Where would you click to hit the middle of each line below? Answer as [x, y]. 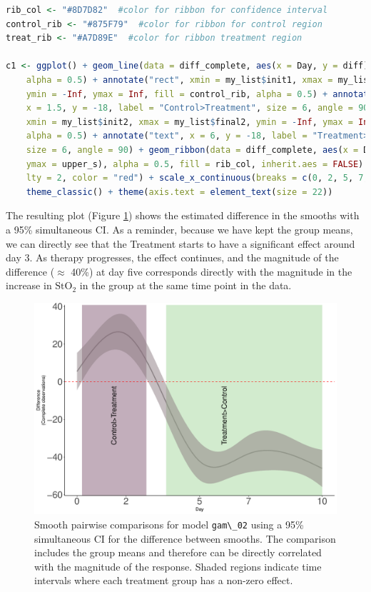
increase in [29, 285]
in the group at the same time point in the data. [185, 285]
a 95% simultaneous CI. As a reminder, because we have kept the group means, [179, 229]
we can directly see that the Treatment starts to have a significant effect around [181, 243]
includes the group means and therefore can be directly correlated [178, 552]
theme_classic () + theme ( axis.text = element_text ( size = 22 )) [179, 192]
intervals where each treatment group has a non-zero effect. [164, 580]
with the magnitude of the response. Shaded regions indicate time [178, 566]
